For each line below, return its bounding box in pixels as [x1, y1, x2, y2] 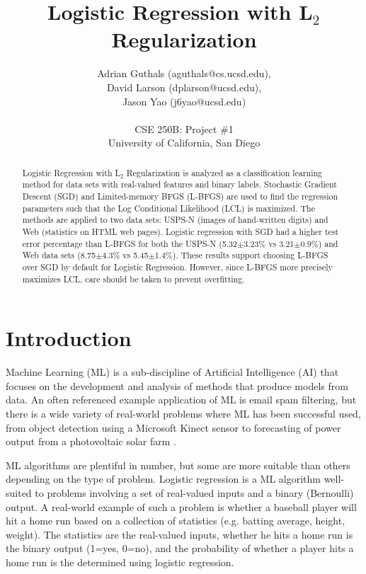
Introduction [6, 323, 132, 352]
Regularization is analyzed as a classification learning [126, 166, 323, 178]
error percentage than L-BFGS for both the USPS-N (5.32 [22, 237, 237, 249]
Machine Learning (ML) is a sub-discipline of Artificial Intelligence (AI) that [6, 365, 339, 379]
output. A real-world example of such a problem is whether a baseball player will [6, 499, 357, 514]
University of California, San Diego [108, 135, 261, 150]
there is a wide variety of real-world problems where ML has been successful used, [6, 406, 361, 420]
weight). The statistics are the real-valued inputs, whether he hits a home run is [6, 527, 353, 541]
